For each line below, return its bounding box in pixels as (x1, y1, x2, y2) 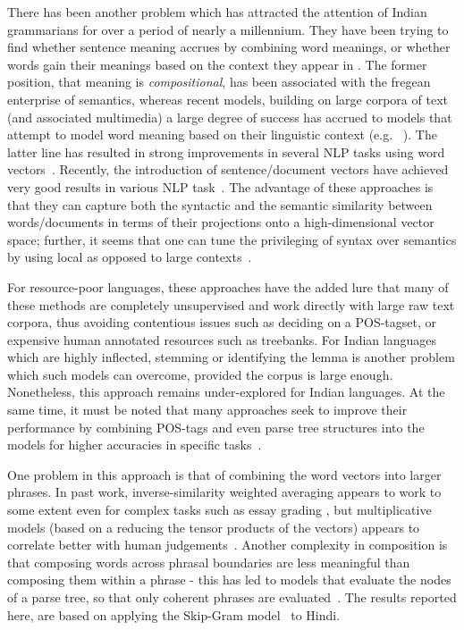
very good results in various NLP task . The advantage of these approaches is (7, 177, 434, 196)
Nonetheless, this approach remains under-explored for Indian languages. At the (7, 382, 445, 401)
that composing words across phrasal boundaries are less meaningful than (7, 552, 410, 571)
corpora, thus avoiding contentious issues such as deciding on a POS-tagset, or (7, 313, 437, 332)
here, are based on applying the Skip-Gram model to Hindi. (7, 605, 341, 624)
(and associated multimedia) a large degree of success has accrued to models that (7, 107, 452, 126)
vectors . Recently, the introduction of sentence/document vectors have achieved (7, 160, 449, 179)
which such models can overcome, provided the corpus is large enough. (7, 365, 393, 383)
